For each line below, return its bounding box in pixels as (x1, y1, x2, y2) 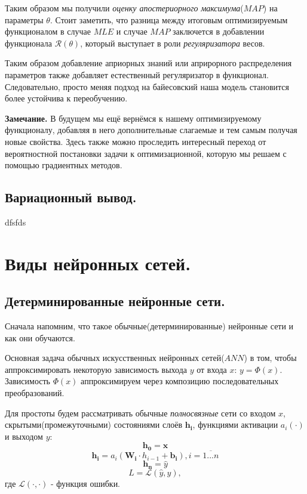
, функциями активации (192, 418, 278, 431)
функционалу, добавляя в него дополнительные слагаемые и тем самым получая (5, 123, 297, 136)
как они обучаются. (5, 331, 75, 344)
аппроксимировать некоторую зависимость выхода (5, 363, 188, 375)
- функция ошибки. (51, 477, 121, 489)
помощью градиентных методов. (5, 159, 122, 171)
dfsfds (5, 215, 26, 228)
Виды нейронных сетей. (5, 251, 191, 275)
